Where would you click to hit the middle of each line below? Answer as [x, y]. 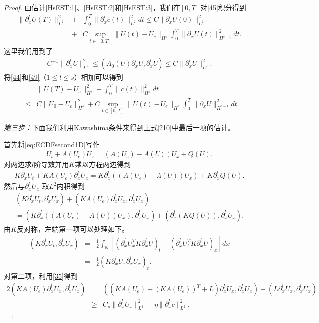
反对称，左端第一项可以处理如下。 [73, 229]
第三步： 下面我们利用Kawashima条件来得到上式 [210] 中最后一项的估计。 [119, 127]
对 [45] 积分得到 [223, 7]
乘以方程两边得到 [103, 164]
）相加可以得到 [98, 77]
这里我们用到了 [28, 51]
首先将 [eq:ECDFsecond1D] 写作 [52, 144]
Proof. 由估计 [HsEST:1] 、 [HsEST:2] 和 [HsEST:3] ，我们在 [92, 7]
